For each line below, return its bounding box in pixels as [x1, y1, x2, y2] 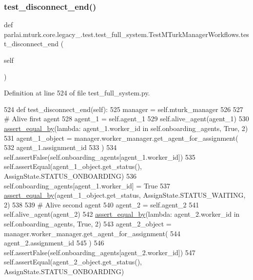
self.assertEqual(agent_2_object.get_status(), [4, 257, 142, 267]
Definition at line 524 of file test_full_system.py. [4, 88, 150, 98]
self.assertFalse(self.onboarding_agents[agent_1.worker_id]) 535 [4, 151, 195, 162]
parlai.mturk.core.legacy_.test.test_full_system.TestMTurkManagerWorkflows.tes [4, 29, 249, 39]
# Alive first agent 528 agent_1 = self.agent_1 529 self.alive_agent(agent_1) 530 [4, 113, 249, 124]
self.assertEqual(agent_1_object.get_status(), [4, 161, 142, 171]
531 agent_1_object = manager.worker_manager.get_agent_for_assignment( [4, 132, 238, 143]
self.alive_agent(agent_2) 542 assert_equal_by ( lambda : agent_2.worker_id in [4, 209, 240, 219]
